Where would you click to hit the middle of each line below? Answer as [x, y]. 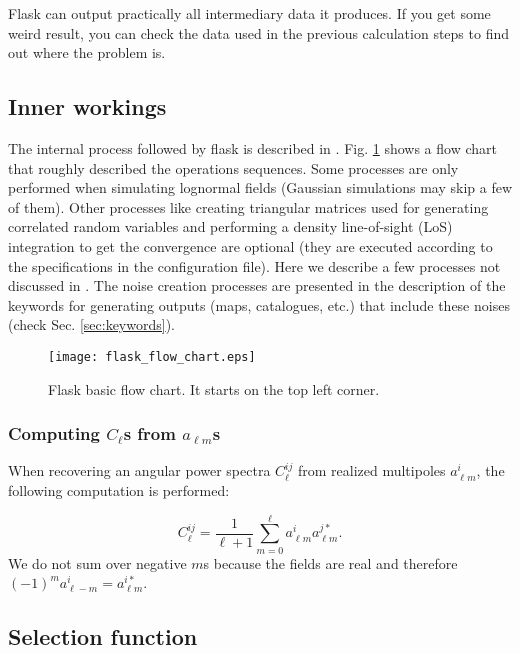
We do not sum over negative [97, 562]
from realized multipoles [371, 470]
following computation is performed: [119, 489]
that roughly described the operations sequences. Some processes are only [233, 167]
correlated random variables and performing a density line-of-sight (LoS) [230, 226]
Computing [54, 433]
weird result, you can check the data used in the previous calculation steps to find [258, 32]
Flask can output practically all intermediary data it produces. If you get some [249, 13]
